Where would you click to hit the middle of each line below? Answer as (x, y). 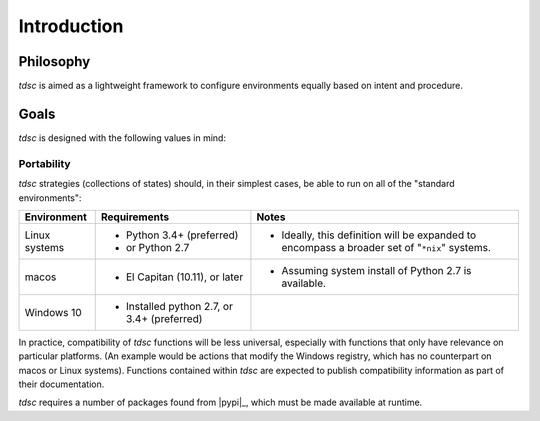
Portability (44, 163)
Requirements (135, 217)
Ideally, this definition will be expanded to (379, 235)
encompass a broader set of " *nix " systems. (386, 247)
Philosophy (54, 61)
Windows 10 (53, 312)
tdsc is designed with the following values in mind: (122, 137)
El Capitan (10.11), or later (184, 277)
